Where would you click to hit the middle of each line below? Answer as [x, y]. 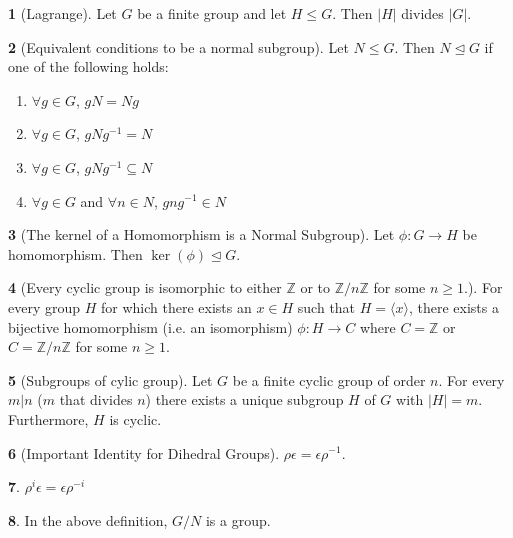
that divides [96, 399]
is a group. [238, 519]
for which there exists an [176, 306]
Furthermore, [48, 418]
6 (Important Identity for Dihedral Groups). [144, 452]
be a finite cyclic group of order [329, 379]
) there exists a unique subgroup [244, 399]
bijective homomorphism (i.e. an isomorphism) [150, 326]
